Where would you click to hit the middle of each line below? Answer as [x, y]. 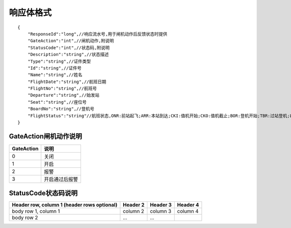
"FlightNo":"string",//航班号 [62, 88]
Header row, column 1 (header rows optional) [65, 205]
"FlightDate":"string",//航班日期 [67, 82]
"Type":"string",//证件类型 [59, 61]
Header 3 [161, 205]
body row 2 [25, 218]
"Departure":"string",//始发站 [63, 95]
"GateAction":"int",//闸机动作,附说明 [71, 41]
